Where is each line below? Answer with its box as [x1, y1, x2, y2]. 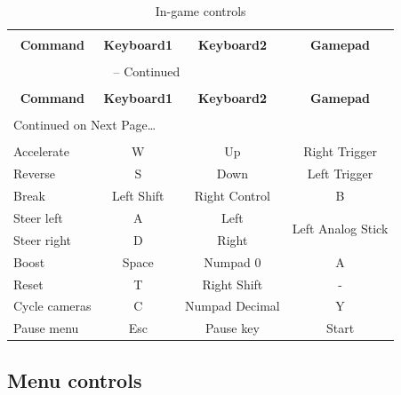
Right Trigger [303, 142, 377, 161]
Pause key [205, 319, 260, 337]
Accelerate [13, 142, 70, 161]
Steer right [13, 230, 72, 249]
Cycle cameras [13, 296, 92, 315]
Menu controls [7, 366, 142, 393]
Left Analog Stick [292, 219, 389, 238]
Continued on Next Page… [13, 115, 156, 134]
